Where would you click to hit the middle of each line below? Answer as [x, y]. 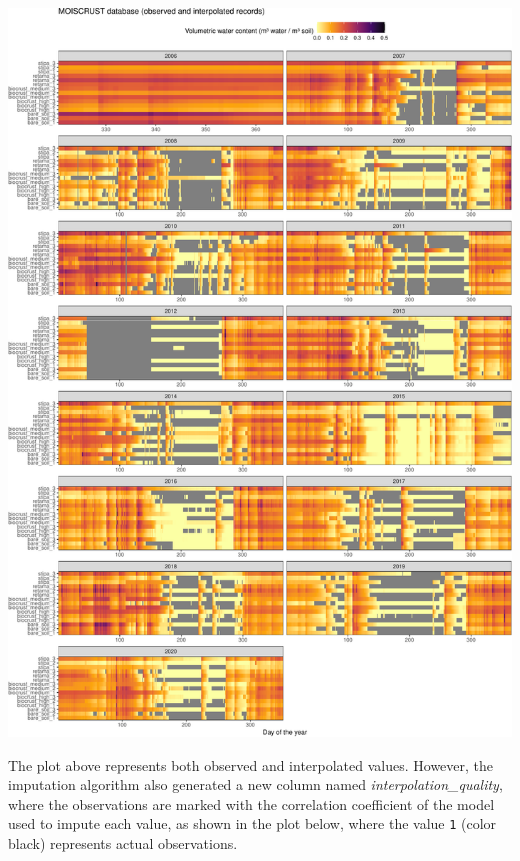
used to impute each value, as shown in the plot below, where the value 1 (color [252, 823]
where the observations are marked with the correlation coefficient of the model [251, 803]
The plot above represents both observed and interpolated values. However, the [251, 764]
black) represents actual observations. [123, 842]
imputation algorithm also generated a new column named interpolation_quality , [255, 784]
